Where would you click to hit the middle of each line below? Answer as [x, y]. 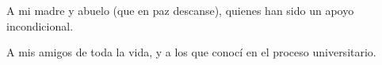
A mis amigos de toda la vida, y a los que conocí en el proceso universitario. [191, 52]
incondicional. [40, 25]
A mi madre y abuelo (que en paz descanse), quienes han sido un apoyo [180, 10]
